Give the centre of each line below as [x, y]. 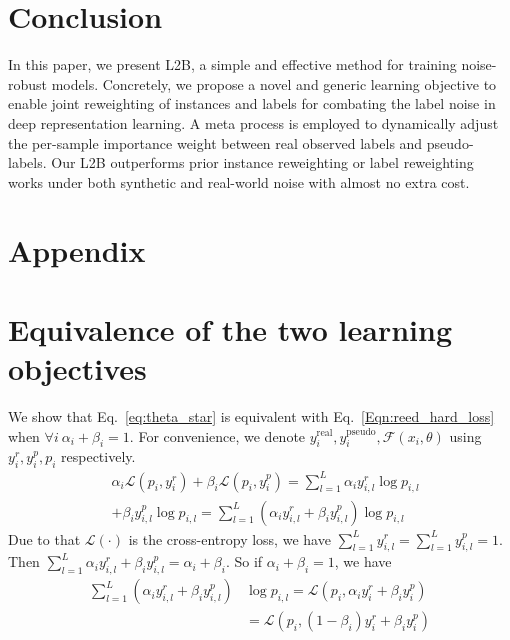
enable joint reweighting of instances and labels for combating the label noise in [252, 103]
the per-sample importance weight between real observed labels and [215, 142]
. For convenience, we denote [217, 435]
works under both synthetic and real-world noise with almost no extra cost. [239, 181]
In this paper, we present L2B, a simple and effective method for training [232, 64]
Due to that [44, 538]
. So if [244, 561]
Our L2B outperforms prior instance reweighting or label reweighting [262, 162]
